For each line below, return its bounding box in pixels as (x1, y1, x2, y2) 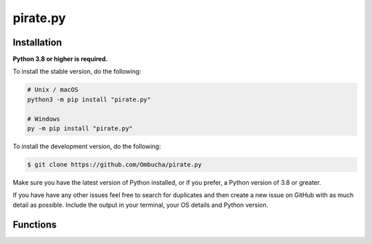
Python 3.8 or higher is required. (12, 55, 108, 63)
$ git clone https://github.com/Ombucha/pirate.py (27, 161, 203, 168)
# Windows (27, 114, 61, 123)
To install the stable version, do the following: (12, 68, 141, 76)
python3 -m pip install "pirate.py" (27, 95, 152, 103)
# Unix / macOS (27, 86, 79, 94)
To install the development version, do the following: (12, 142, 161, 150)
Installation (12, 37, 62, 48)
